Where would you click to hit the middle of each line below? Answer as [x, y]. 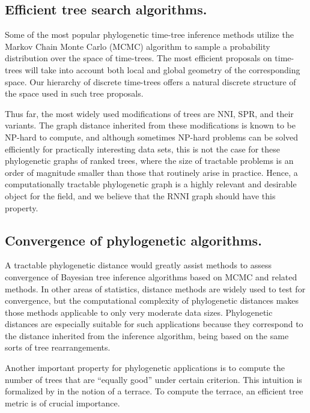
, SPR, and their [263, 113]
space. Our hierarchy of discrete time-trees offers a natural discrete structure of [150, 81]
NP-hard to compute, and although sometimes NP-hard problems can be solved [152, 137]
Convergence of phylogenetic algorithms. [133, 240]
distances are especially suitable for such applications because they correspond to [154, 324]
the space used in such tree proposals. [74, 93]
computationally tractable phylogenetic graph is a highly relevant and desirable [151, 184]
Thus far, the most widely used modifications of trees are [110, 113]
